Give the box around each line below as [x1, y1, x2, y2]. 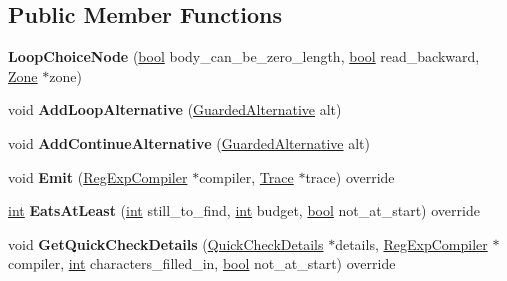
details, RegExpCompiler [335, 233, 488, 254]
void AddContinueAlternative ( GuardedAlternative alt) [8, 132, 371, 153]
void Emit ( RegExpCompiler [8, 166, 188, 187]
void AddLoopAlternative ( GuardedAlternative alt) [8, 99, 342, 120]
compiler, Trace [199, 166, 294, 187]
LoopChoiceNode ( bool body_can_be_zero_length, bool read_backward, [8, 46, 480, 67]
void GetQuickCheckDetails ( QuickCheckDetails [8, 233, 324, 254]
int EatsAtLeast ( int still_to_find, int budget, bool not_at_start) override [8, 200, 480, 221]
